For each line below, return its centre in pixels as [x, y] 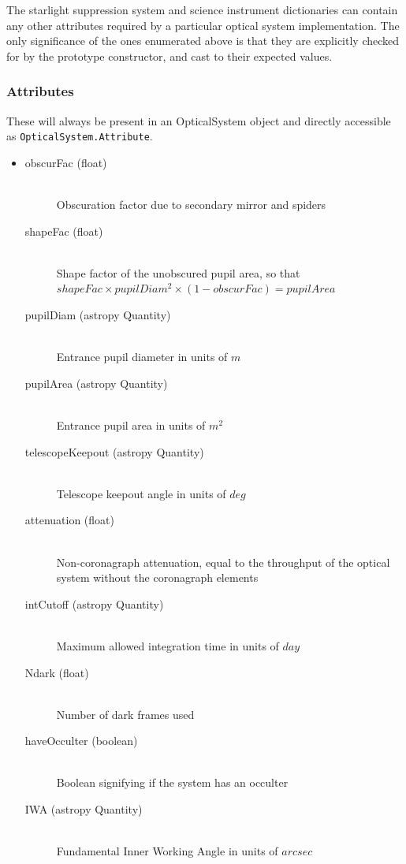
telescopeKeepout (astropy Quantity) [114, 451]
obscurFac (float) [66, 162]
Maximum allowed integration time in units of [168, 645]
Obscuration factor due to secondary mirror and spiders [191, 205]
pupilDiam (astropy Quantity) [98, 315]
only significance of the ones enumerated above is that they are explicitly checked [203, 41]
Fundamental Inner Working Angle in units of [167, 851]
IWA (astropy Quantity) [84, 809]
